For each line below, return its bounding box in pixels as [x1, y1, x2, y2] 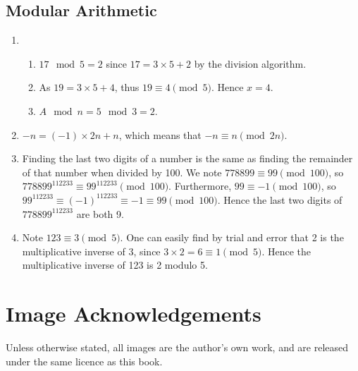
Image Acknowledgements [6, 299, 261, 328]
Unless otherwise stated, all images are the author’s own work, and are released [6, 340, 349, 355]
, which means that [118, 127, 202, 142]
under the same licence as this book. [6, 353, 163, 368]
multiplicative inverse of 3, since [22, 243, 161, 258]
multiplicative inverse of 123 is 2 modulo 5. [22, 257, 208, 272]
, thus [114, 80, 140, 95]
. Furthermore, [168, 178, 232, 193]
